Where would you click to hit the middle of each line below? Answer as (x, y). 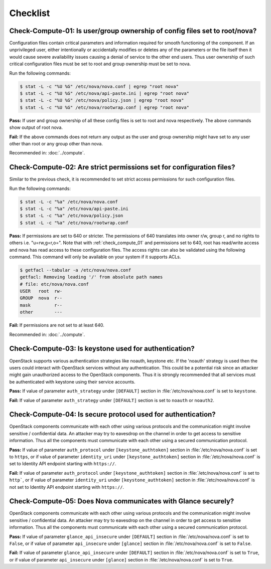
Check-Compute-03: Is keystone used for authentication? (102, 349)
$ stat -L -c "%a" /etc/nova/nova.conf (69, 202)
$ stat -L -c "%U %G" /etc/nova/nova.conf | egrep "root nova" (99, 86)
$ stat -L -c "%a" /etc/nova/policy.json (72, 216)
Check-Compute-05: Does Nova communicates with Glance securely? (122, 501)
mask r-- (41, 305)
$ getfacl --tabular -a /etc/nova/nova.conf (76, 270)
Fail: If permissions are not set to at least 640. (57, 325)
